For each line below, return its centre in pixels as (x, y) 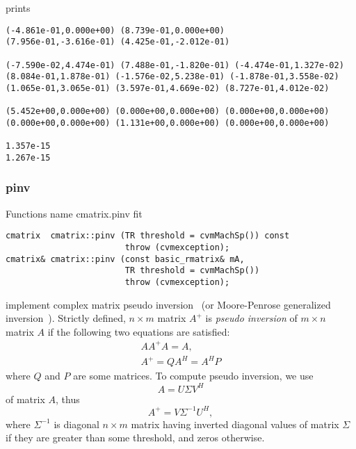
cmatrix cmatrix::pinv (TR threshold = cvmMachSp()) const (148, 236)
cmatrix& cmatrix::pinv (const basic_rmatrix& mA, (125, 259)
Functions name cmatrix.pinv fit (74, 213)
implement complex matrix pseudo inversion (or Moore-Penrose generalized (168, 304)
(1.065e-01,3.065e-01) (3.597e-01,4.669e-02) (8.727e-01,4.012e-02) (168, 88)
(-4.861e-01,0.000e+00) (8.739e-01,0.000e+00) (115, 30)
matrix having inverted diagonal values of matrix (235, 424)
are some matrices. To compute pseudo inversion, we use (193, 376)
